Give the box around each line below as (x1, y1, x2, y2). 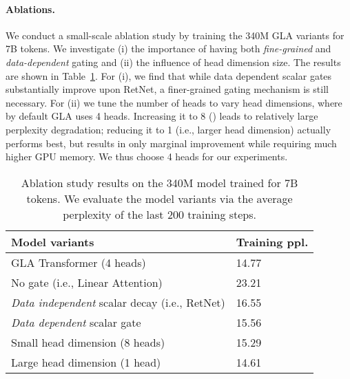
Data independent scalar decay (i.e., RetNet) (11, 294, 225, 310)
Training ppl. (236, 233, 309, 250)
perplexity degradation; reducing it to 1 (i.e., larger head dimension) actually (6, 122, 331, 136)
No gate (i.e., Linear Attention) (11, 274, 163, 290)
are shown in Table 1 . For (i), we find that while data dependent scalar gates (6, 68, 332, 83)
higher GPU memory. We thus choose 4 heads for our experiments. (6, 149, 288, 164)
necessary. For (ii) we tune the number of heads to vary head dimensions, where (6, 95, 342, 109)
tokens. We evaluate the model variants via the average (26, 190, 293, 206)
